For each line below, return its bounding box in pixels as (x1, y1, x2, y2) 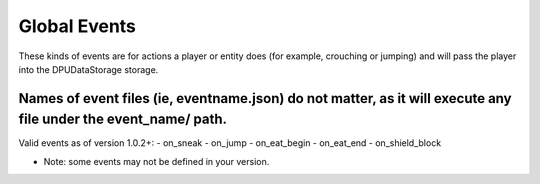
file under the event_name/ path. (18, 111, 227, 128)
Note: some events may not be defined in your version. (43, 155, 270, 167)
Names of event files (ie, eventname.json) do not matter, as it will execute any (18, 90, 512, 107)
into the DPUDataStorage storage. (18, 63, 159, 75)
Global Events (18, 15, 137, 37)
